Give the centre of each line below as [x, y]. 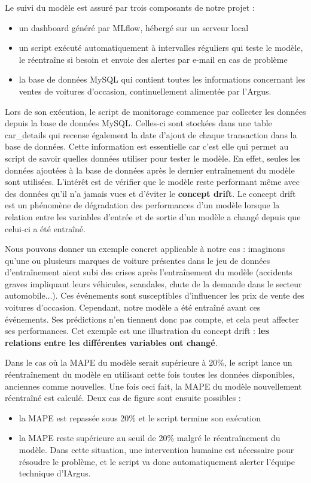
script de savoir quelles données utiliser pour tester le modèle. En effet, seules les [153, 158]
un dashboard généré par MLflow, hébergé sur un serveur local [134, 27]
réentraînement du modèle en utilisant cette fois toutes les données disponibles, [150, 374]
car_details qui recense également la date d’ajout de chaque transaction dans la [151, 134]
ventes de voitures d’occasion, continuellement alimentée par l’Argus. [145, 91]
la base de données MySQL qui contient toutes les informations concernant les [162, 79]
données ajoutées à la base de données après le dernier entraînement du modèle [150, 170]
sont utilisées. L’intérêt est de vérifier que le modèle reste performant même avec [153, 182]
